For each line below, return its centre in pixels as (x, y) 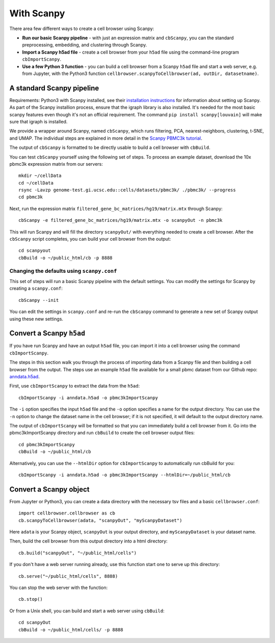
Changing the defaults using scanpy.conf (63, 271)
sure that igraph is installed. (38, 121)
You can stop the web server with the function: (59, 587)
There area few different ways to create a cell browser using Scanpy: (82, 29)
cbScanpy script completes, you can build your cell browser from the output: (90, 239)
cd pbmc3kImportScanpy (47, 444)
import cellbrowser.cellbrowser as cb (67, 513)
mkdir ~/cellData (40, 176)
